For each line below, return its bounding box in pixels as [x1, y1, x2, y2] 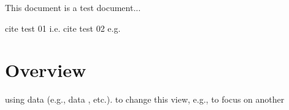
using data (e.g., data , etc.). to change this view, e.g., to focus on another [5, 93, 285, 106]
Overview [5, 57, 87, 82]
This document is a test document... [5, 1, 141, 13]
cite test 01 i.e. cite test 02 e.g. [5, 21, 121, 34]
